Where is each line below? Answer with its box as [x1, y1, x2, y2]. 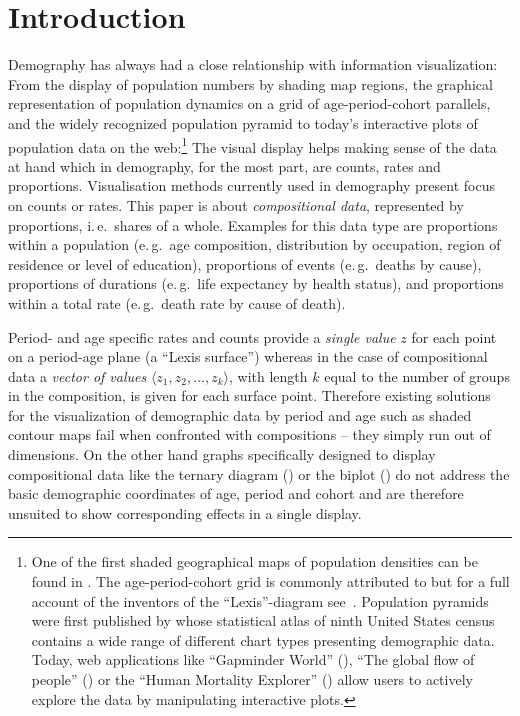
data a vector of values [8, 365, 147, 386]
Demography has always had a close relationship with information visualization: [8, 54, 498, 75]
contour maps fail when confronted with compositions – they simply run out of [8, 424, 491, 445]
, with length [229, 365, 308, 386]
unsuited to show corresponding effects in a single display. [8, 502, 362, 523]
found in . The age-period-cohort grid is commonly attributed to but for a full [31, 571, 510, 592]
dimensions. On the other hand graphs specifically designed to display [8, 444, 436, 465]
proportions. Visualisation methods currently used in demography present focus [8, 175, 495, 196]
